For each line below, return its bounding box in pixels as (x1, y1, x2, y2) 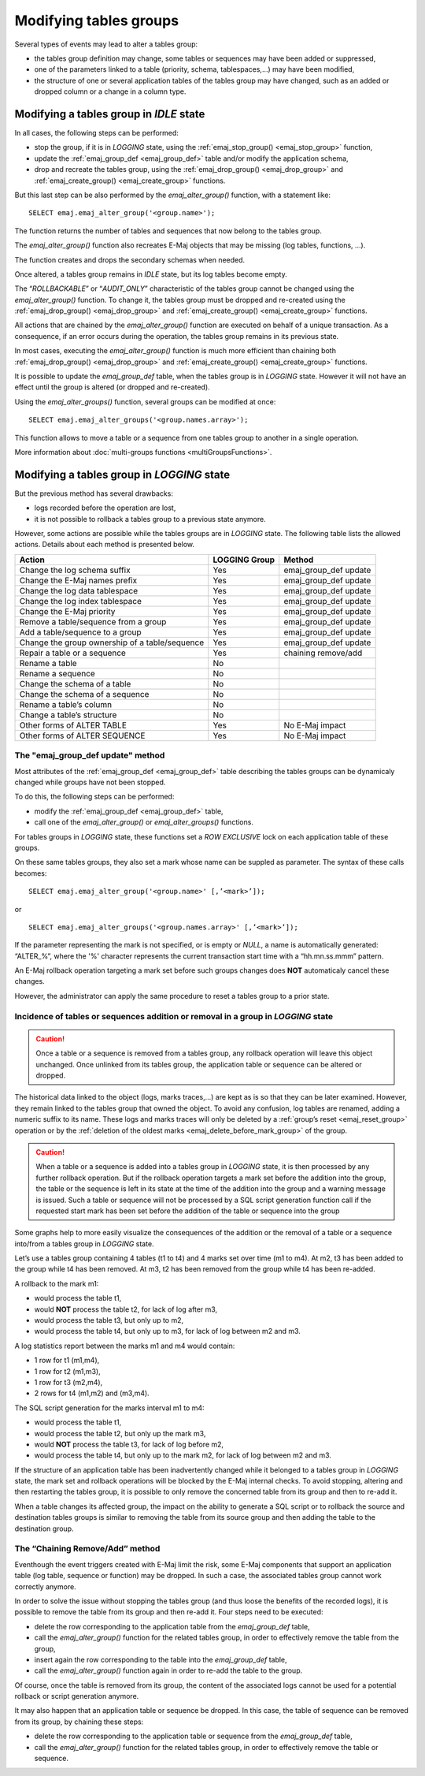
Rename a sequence (19, 668, 96, 679)
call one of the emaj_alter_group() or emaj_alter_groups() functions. (34, 817, 253, 827)
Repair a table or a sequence (19, 647, 126, 658)
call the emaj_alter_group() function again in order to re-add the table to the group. (34, 1666, 303, 1675)
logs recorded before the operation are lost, (34, 503, 176, 512)
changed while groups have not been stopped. (14, 777, 166, 787)
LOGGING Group (213, 554, 275, 565)
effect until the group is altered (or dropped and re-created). (14, 382, 210, 392)
